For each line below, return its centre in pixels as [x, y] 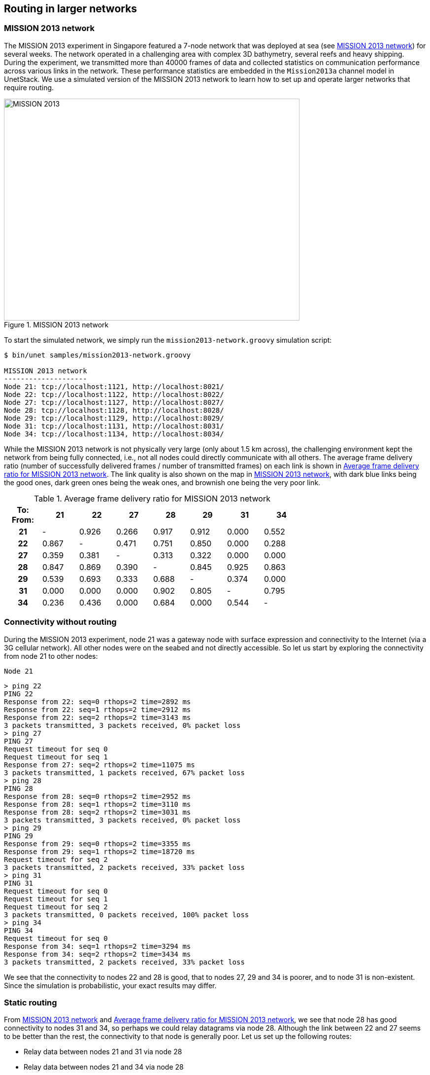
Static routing [31, 1002]
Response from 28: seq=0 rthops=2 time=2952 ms [98, 796]
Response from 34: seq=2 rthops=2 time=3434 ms [98, 954]
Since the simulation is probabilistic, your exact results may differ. [110, 985]
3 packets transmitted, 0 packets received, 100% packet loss [127, 914]
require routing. [29, 87]
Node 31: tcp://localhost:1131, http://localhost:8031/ [114, 426]
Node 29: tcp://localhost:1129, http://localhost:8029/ [114, 418]
